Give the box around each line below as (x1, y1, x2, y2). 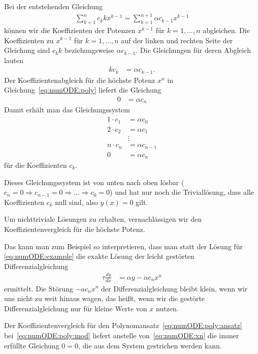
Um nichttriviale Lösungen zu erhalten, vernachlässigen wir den (4, 214, 202, 224)
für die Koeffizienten (4, 160, 67, 170)
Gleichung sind (4, 45, 50, 55)
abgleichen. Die (203, 24, 250, 35)
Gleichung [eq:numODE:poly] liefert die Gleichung (4, 84, 162, 95)
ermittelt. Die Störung (4, 283, 74, 293)
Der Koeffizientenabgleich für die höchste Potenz (4, 74, 155, 85)
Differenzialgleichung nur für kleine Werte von (4, 303, 147, 313)
